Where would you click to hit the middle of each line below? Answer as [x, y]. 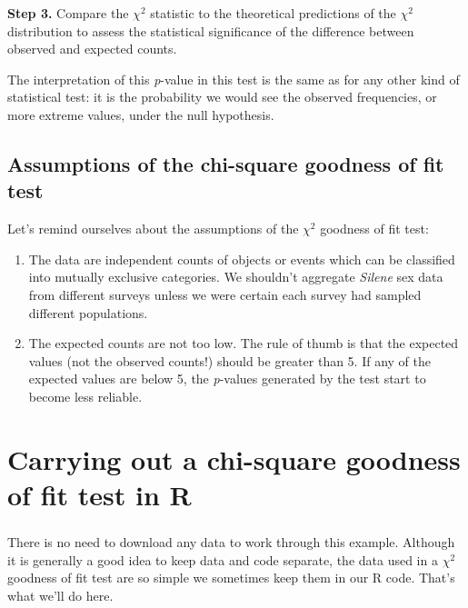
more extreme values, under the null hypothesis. [141, 114]
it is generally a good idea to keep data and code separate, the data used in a [223, 559]
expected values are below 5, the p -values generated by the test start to [227, 379]
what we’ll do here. [60, 595]
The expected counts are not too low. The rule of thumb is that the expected [244, 343]
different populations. [88, 312]
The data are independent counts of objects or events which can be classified [242, 259]
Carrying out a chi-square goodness [234, 458]
